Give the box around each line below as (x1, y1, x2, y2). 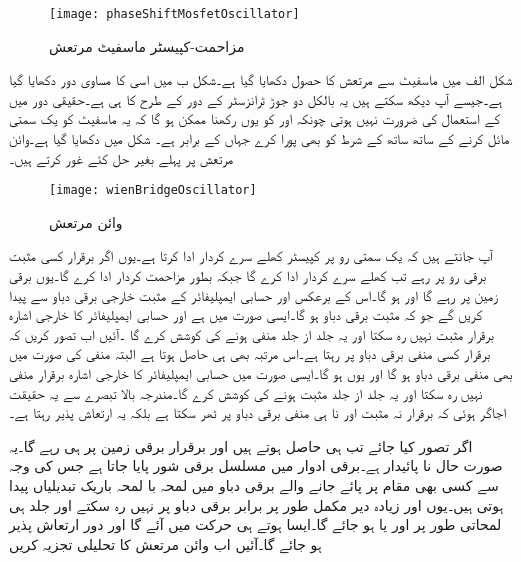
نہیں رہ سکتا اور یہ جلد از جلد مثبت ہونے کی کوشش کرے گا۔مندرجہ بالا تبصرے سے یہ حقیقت (9, 382, 483, 403)
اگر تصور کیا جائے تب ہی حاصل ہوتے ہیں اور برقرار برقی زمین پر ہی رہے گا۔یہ (9, 435, 473, 456)
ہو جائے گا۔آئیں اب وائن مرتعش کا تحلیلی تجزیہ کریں (9, 533, 322, 554)
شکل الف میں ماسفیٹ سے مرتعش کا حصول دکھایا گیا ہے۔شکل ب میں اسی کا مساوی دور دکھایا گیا (9, 69, 513, 90)
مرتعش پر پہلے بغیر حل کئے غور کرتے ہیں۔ (9, 147, 234, 168)
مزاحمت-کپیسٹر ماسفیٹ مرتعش (49, 35, 245, 56)
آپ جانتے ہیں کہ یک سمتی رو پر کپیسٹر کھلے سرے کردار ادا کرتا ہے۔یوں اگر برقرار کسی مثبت (9, 245, 493, 266)
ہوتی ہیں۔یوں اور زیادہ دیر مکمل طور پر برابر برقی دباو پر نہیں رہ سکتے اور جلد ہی (9, 494, 504, 515)
